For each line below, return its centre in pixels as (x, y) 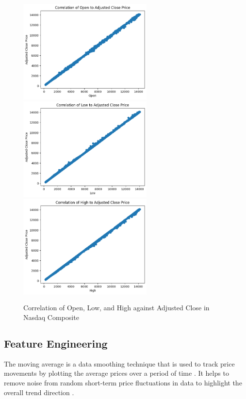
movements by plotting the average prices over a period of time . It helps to (116, 373)
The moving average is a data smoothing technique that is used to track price (119, 363)
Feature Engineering (56, 343)
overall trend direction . (39, 392)
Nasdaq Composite (51, 317)
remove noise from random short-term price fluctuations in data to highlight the (123, 382)
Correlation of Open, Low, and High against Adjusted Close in (116, 308)
